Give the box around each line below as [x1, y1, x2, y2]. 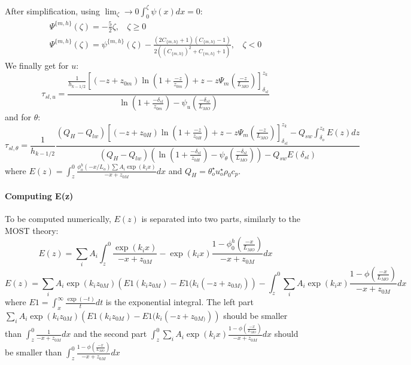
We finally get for [5, 59, 69, 72]
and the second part [74, 327, 147, 340]
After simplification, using [5, 4, 100, 17]
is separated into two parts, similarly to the [141, 212, 301, 225]
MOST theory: [5, 224, 59, 236]
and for [5, 111, 32, 123]
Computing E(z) [5, 189, 74, 202]
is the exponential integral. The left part [105, 296, 254, 308]
